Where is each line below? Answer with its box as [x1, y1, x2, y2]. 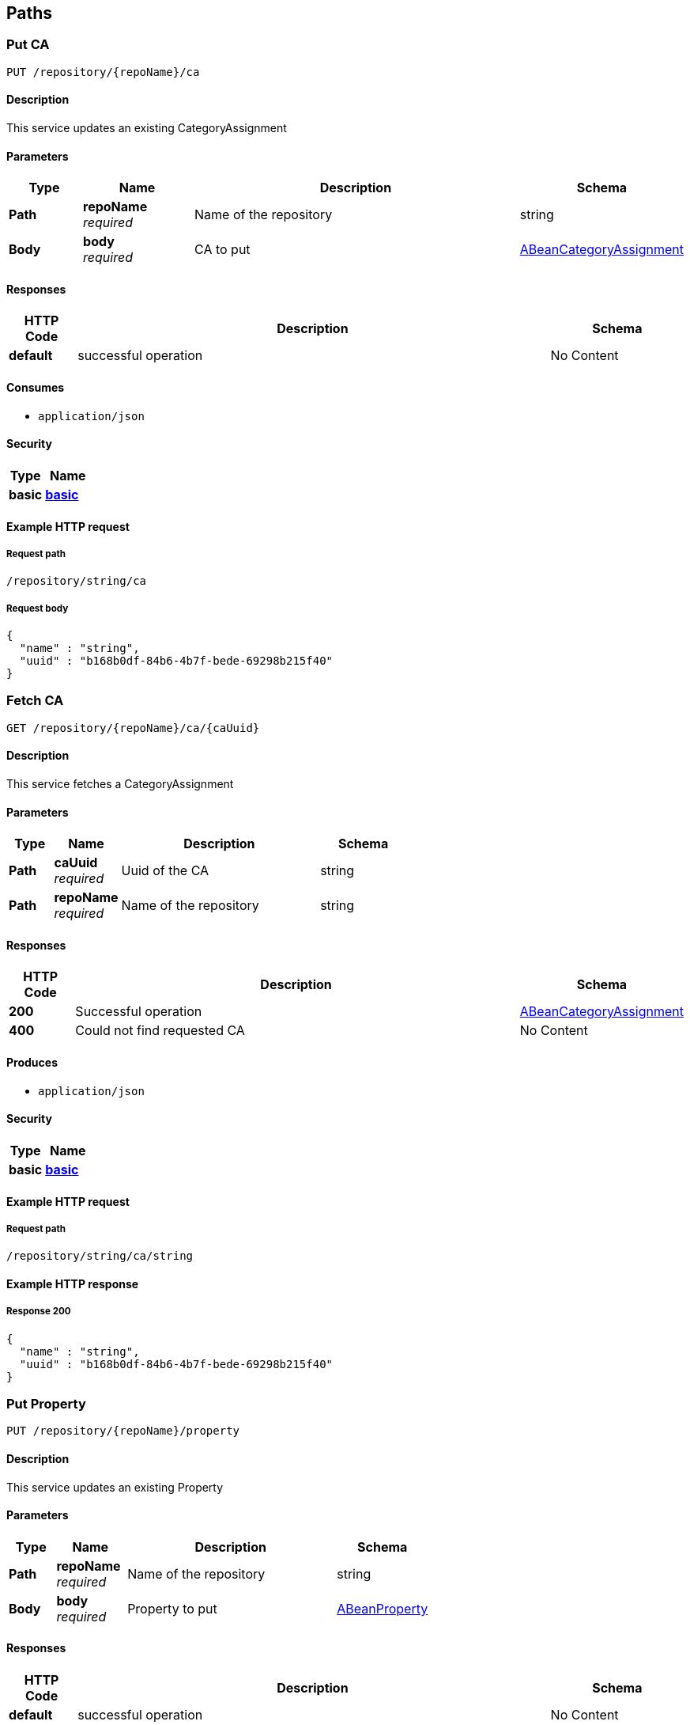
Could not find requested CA [75, 1022, 245, 1039]
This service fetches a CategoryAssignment [6, 777, 234, 791]
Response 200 [6, 1306, 71, 1317]
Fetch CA [6, 692, 64, 709]
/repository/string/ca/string [6, 1249, 194, 1263]
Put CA [6, 36, 50, 53]
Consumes [6, 381, 65, 395]
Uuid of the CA [121, 862, 209, 879]
